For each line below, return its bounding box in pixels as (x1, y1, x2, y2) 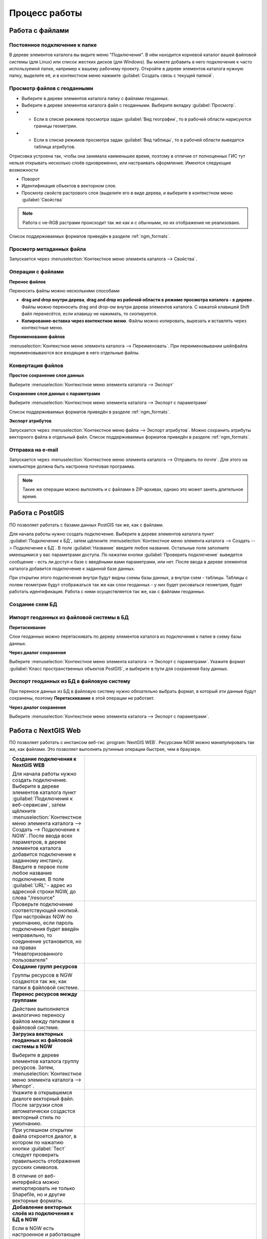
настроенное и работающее (12, 1231, 81, 1238)
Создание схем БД (9, 601, 58, 608)
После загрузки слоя (12, 1101, 63, 1108)
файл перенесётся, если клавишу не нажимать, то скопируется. (21, 311, 158, 317)
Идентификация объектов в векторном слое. (21, 183, 117, 189)
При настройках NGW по (12, 913, 73, 920)
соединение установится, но (12, 938, 82, 945)
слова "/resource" (12, 894, 55, 901)
